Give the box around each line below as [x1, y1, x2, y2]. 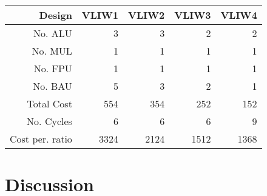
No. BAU [33, 79, 72, 93]
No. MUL [32, 44, 72, 58]
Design [39, 8, 72, 22]
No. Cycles [27, 114, 72, 128]
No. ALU [33, 26, 72, 40]
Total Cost [27, 96, 72, 110]
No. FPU [33, 61, 72, 75]
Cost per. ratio [10, 132, 72, 146]
